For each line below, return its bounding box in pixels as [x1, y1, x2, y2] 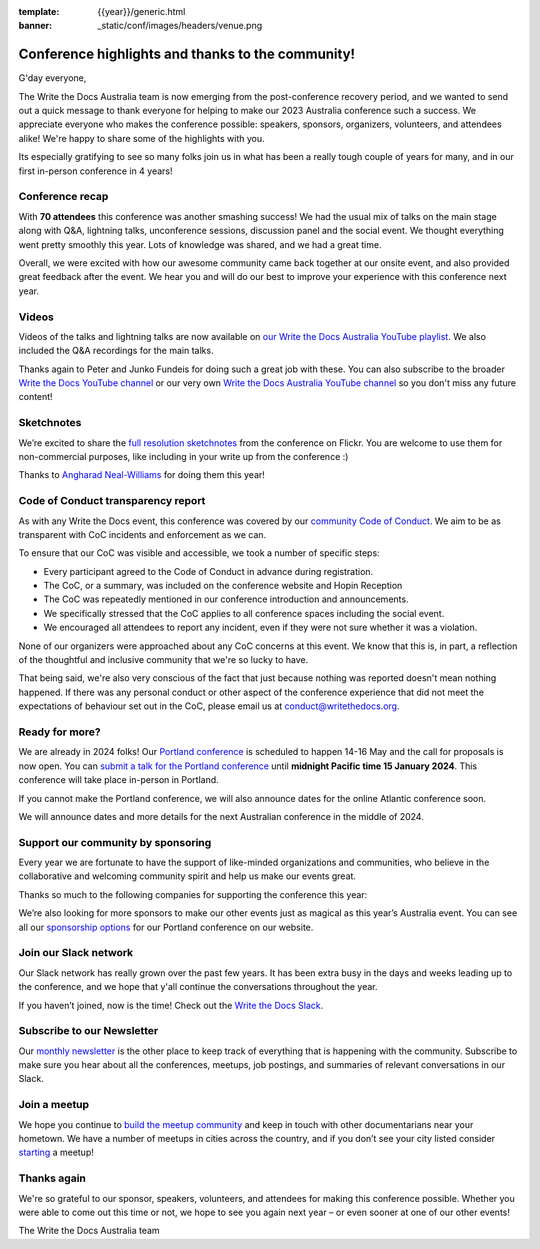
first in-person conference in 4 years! [18, 165, 174, 177]
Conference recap [18, 190, 109, 204]
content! [18, 391, 54, 403]
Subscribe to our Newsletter [18, 1024, 159, 1038]
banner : [18, 20, 53, 32]
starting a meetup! [18, 1146, 94, 1159]
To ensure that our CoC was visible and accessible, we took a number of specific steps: [18, 547, 380, 559]
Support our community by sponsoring [18, 835, 212, 849]
